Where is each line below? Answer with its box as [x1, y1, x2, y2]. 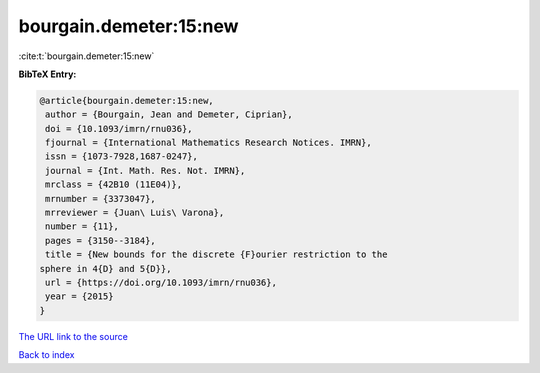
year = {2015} [45, 291, 114, 302]
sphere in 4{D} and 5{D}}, [39, 263, 172, 274]
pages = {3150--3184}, [45, 235, 157, 246]
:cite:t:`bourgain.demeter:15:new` [18, 50, 155, 62]
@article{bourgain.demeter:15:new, [39, 95, 214, 106]
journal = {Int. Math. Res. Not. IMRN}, [45, 165, 246, 176]
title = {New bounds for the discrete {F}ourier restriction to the [45, 249, 388, 260]
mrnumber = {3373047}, [45, 193, 157, 204]
